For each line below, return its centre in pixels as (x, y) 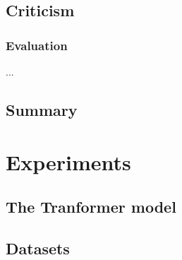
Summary (42, 109)
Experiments (68, 161)
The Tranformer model (91, 207)
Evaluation (37, 45)
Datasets (38, 248)
